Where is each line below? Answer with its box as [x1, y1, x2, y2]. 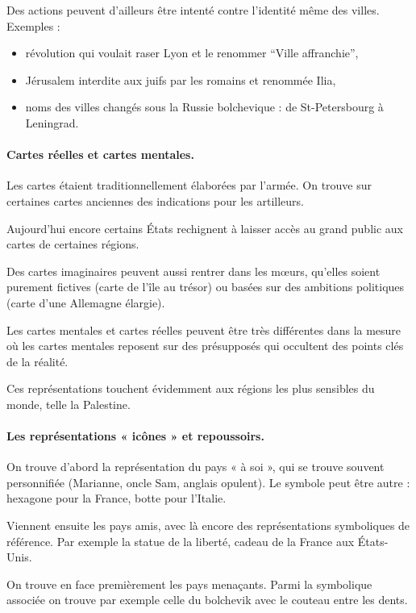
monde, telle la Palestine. [6, 395, 131, 412]
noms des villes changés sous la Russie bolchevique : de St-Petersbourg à [25, 98, 384, 115]
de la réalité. [6, 352, 69, 369]
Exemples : [6, 17, 60, 34]
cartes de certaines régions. [6, 236, 139, 252]
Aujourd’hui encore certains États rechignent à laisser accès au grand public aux [6, 219, 403, 236]
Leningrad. [25, 114, 79, 131]
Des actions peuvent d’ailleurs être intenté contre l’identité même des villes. [6, 2, 380, 18]
